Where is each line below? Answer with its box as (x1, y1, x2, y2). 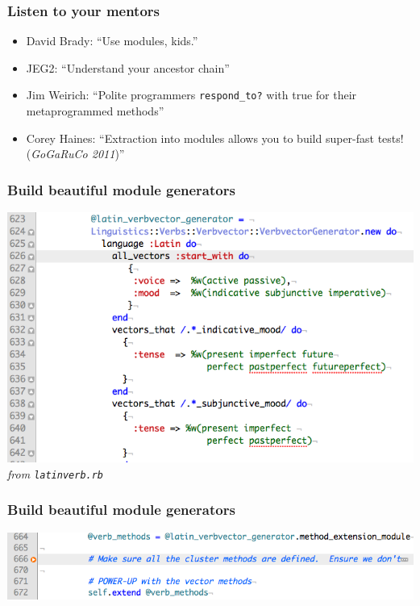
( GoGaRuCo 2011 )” (26, 145, 125, 162)
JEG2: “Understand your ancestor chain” (26, 59, 230, 76)
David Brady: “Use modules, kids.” (26, 32, 198, 49)
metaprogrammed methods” (26, 102, 164, 119)
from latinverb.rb (7, 465, 104, 482)
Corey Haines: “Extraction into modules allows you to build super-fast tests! (26, 129, 404, 146)
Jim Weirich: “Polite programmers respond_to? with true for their (26, 86, 357, 103)
